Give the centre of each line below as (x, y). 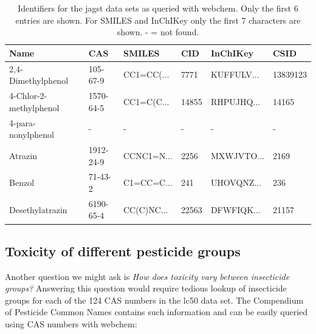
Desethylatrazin (38, 209)
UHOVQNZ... (236, 182)
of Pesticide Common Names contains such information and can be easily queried (156, 312)
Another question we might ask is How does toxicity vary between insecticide (147, 276)
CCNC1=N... (148, 155)
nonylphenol (32, 135)
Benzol (22, 182)
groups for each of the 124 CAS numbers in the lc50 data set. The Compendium (154, 300)
